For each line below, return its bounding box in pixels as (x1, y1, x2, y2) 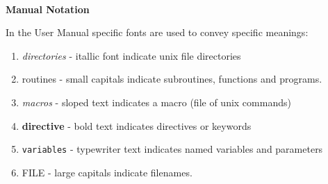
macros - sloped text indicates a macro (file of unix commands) (22, 94, 291, 109)
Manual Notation (6, 1, 90, 16)
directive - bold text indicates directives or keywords (22, 118, 252, 133)
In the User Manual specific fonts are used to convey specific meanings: (6, 25, 309, 40)
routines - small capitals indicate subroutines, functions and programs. (22, 72, 322, 86)
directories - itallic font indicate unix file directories (22, 48, 241, 62)
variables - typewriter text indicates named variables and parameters (22, 142, 323, 156)
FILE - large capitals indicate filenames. (22, 165, 192, 179)
